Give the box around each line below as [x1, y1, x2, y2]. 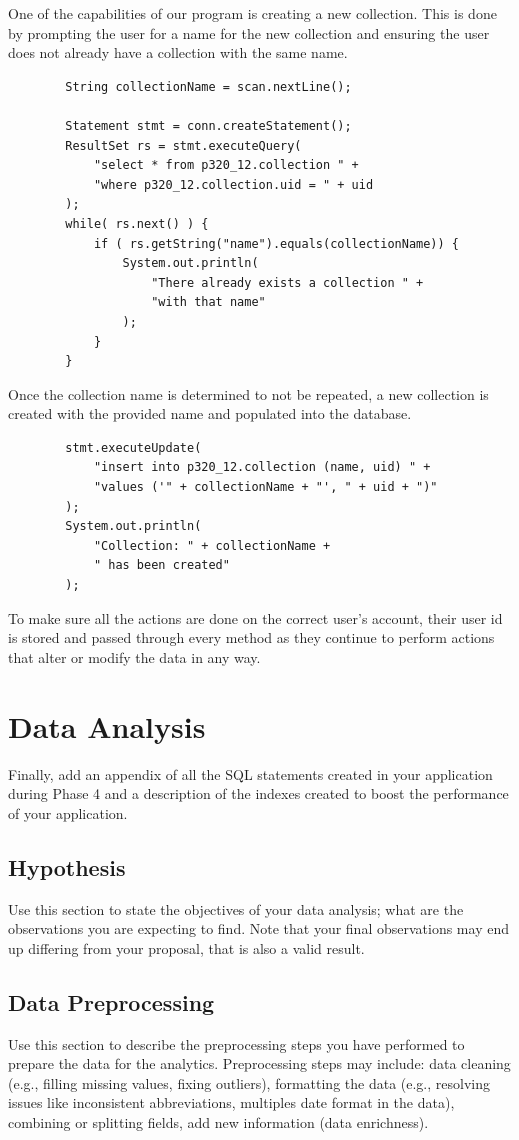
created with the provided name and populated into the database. [8, 403, 412, 424]
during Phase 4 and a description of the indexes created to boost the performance [8, 783, 509, 804]
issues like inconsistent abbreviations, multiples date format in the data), [8, 1092, 455, 1113]
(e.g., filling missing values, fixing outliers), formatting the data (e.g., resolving [8, 1072, 490, 1093]
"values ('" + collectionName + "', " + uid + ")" [93, 480, 438, 495]
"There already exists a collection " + [151, 275, 424, 290]
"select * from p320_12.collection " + [93, 158, 359, 173]
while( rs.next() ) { [65, 216, 209, 231]
